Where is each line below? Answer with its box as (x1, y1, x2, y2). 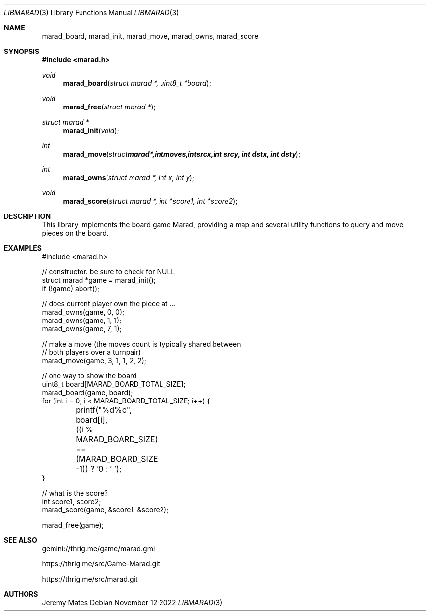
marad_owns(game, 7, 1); (42, 324, 122, 333)
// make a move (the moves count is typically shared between (42, 340, 241, 348)
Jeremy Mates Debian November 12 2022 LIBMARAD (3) (42, 598, 223, 607)
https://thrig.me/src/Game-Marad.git (42, 560, 161, 568)
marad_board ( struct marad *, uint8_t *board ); (63, 79, 211, 87)
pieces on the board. (42, 229, 109, 237)
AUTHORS (4, 590, 38, 598)
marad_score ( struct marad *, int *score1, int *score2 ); (63, 197, 238, 205)
